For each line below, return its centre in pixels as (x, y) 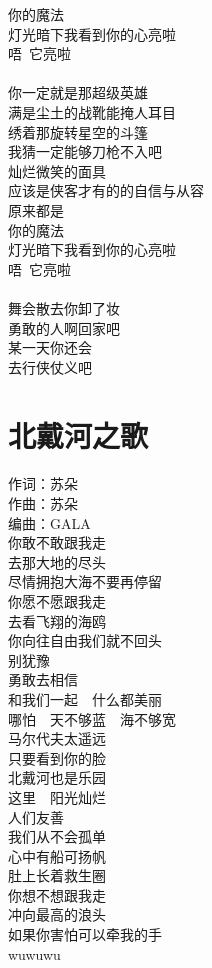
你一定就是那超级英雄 (78, 92)
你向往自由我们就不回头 (85, 640)
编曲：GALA (49, 522)
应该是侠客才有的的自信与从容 (106, 190)
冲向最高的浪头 (57, 914)
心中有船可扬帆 (57, 855)
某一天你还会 (50, 347)
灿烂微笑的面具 (57, 170)
